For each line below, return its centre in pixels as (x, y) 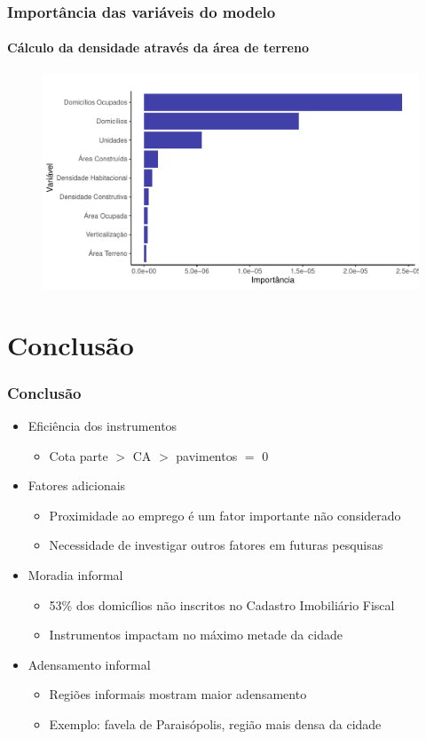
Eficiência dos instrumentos (103, 426)
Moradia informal (75, 575)
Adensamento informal (89, 664)
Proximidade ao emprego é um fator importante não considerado (225, 515)
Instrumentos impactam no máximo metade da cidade (196, 635)
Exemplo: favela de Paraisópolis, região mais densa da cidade (215, 723)
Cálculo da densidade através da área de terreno (158, 48)
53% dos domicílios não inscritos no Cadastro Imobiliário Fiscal (222, 604)
